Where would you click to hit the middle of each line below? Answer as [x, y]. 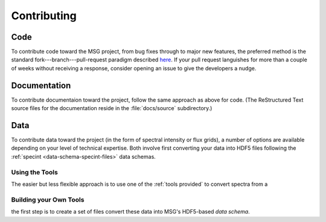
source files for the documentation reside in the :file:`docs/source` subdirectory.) [112, 108]
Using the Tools [35, 172]
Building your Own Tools [48, 200]
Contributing [44, 16]
